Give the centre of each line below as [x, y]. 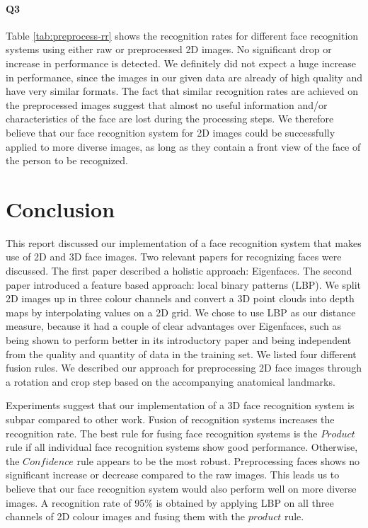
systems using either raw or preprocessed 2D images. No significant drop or [169, 49]
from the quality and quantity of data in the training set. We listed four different [181, 354]
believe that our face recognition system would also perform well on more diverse [181, 488]
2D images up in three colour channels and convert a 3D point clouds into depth [180, 298]
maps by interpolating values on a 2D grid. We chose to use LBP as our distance [181, 312]
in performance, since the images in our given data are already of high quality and [184, 77]
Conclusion [61, 208]
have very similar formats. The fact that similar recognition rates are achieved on [182, 91]
